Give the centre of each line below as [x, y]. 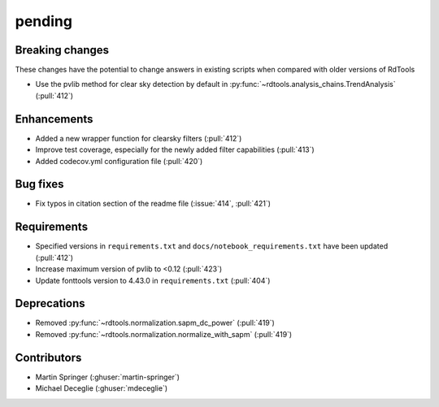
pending [44, 21]
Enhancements [54, 119]
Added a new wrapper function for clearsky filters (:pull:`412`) [139, 138]
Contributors [48, 357]
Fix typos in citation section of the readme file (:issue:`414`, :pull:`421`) [153, 204]
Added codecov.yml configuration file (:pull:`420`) [119, 161]
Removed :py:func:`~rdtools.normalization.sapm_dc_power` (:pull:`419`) [155, 323]
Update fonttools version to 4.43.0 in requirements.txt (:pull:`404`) [153, 280]
